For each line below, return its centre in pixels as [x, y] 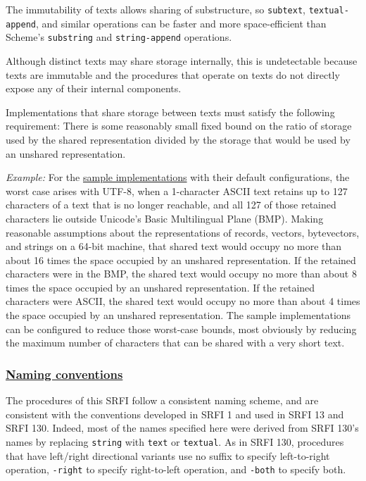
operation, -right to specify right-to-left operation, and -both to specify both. [176, 469]
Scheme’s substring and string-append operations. [119, 37]
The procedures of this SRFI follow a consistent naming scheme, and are [162, 400]
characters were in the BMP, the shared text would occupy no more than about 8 [181, 274]
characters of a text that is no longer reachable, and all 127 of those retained [171, 205]
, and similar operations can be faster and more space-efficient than [181, 23]
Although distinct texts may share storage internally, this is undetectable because [182, 60]
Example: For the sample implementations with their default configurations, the [178, 177]
